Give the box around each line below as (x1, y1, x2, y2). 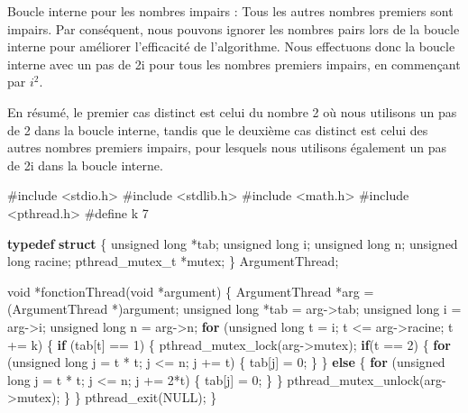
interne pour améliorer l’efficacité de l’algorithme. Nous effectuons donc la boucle (7, 37, 455, 56)
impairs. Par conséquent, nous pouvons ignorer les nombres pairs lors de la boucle (7, 19, 460, 38)
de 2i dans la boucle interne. (7, 155, 163, 174)
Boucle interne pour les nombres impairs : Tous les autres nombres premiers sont (7, 2, 454, 20)
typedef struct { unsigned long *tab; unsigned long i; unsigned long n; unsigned (7, 234, 458, 252)
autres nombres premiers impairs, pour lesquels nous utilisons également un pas (7, 138, 447, 157)
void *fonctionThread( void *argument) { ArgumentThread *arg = (7, 281, 374, 300)
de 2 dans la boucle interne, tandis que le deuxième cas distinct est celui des (7, 120, 428, 139)
